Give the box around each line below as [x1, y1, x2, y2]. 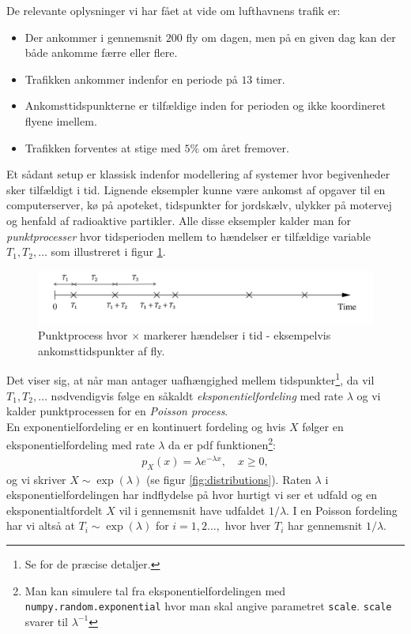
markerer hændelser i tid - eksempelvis [143, 327, 331, 343]
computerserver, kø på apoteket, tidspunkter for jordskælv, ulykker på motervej [6, 197, 392, 213]
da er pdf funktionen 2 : [168, 434, 276, 453]
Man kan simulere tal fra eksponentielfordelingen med [25, 582, 286, 598]
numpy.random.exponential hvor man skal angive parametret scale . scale [25, 598, 392, 614]
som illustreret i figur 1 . [51, 243, 166, 260]
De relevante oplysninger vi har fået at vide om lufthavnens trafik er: [6, 2, 341, 18]
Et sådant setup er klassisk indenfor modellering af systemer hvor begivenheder [6, 166, 390, 182]
